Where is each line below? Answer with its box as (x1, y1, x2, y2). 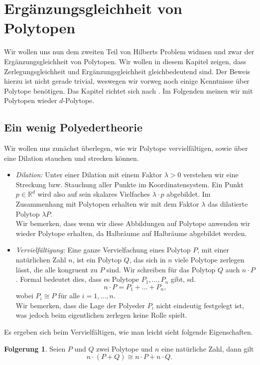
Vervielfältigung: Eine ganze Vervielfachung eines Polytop (15, 244, 191, 255)
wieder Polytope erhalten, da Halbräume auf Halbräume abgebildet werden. (15, 228, 247, 238)
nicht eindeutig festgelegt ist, (156, 300, 244, 310)
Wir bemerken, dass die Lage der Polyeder (15, 300, 145, 310)
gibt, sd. (170, 274, 196, 284)
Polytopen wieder (4, 95, 57, 106)
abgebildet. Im (166, 189, 211, 199)
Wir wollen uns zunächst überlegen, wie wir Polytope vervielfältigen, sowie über (4, 143, 248, 153)
